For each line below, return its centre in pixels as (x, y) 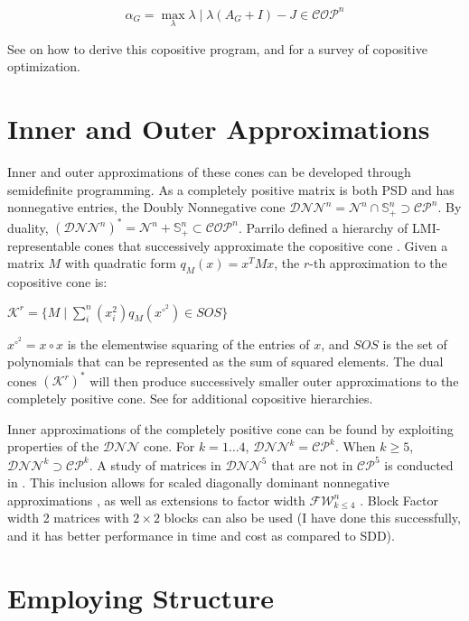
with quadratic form (120, 263)
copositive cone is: (57, 282)
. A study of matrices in (155, 464)
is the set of (415, 343)
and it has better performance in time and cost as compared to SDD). (201, 535)
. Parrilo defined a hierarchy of (323, 227)
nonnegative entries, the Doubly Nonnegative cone (146, 207)
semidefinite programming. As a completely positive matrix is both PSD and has (231, 189)
